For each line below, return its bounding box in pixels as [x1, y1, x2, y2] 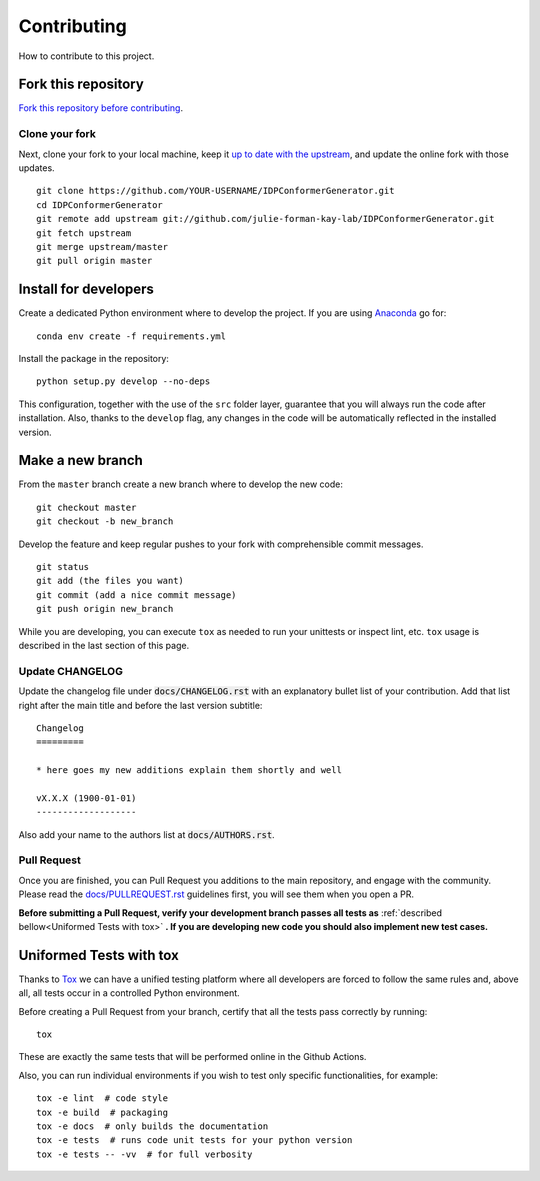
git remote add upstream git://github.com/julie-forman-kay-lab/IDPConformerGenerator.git [36, 213, 495, 225]
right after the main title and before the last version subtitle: [18, 699, 263, 711]
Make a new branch [18, 452, 144, 469]
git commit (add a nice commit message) [36, 589, 237, 600]
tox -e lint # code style [36, 1093, 169, 1104]
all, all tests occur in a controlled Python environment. [18, 987, 240, 999]
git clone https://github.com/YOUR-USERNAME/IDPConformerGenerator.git [36, 185, 395, 197]
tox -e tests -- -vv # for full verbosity [36, 1148, 253, 1160]
